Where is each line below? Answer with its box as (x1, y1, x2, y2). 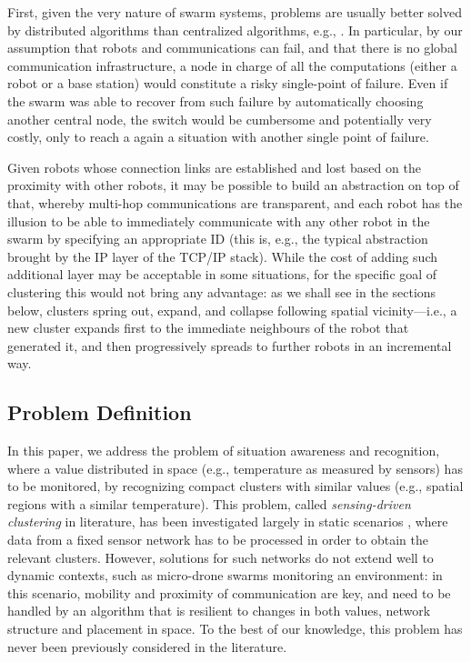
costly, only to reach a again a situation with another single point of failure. (7, 127, 429, 146)
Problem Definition (7, 398, 192, 426)
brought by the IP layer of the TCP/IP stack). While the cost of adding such (7, 246, 438, 266)
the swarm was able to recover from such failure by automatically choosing (7, 91, 424, 110)
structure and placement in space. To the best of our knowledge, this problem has (7, 619, 463, 638)
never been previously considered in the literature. (7, 637, 287, 656)
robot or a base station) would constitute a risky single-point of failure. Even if (7, 74, 448, 93)
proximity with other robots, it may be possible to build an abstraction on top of (7, 176, 459, 195)
